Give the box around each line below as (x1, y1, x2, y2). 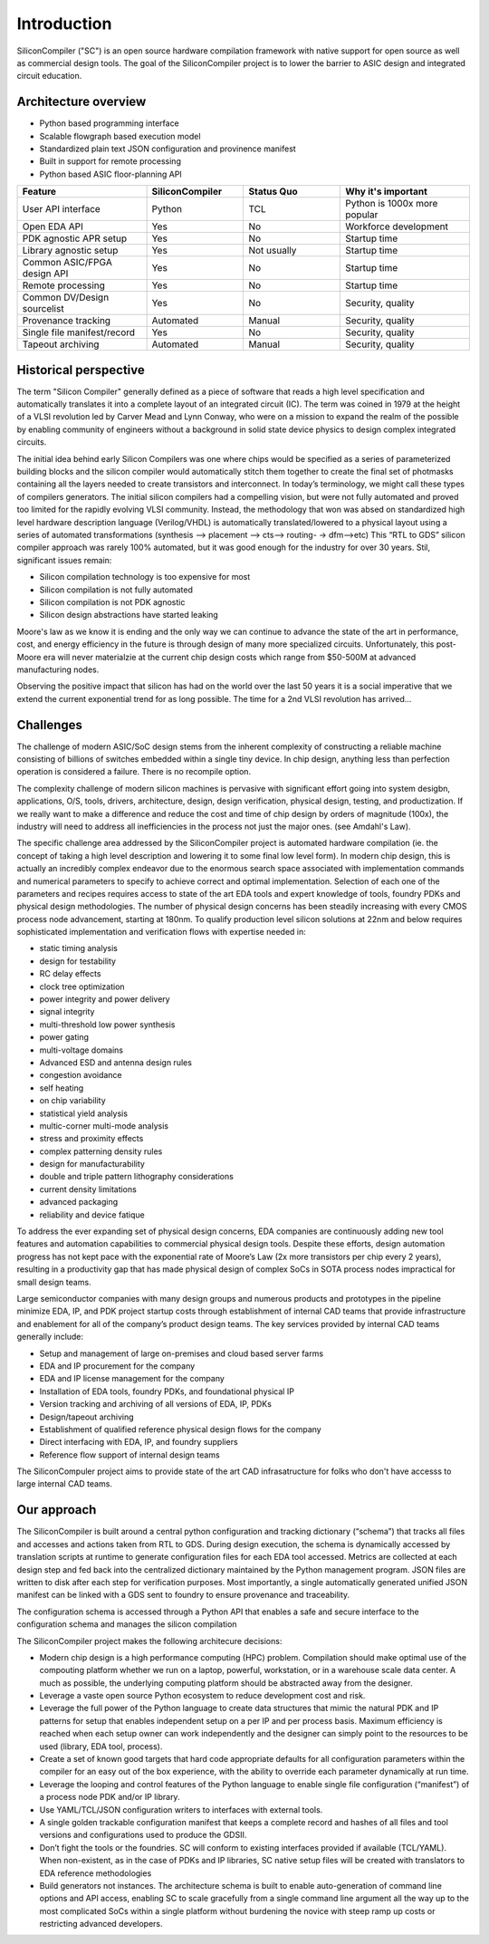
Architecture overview (16, 94, 147, 110)
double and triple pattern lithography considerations (39, 1171, 235, 1182)
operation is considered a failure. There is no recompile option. (16, 766, 252, 777)
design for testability (39, 956, 117, 967)
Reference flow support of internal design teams (39, 1449, 221, 1460)
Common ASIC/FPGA (22, 256, 112, 269)
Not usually (248, 245, 297, 257)
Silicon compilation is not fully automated (39, 584, 194, 595)
